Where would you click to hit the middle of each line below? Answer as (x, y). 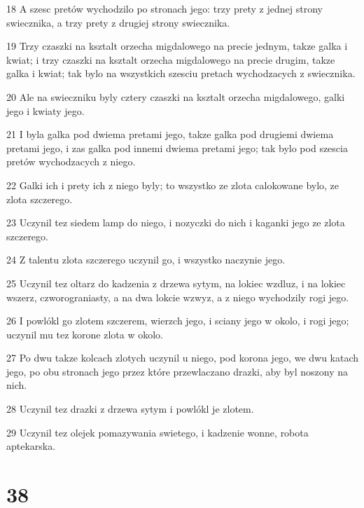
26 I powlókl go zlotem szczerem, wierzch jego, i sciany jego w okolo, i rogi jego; (178, 321)
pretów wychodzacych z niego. (71, 162)
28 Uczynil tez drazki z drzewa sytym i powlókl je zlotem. (130, 409)
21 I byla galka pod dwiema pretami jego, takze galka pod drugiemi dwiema (170, 134)
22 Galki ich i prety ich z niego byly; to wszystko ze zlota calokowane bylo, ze (173, 185)
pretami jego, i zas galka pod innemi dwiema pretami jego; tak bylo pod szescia (177, 147)
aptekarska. (31, 446)
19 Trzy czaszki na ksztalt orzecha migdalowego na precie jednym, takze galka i (177, 46)
